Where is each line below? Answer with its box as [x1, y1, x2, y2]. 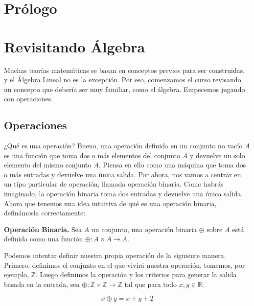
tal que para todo [124, 279, 177, 289]
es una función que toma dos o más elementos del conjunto [4, 150, 180, 160]
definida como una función [4, 234, 83, 244]
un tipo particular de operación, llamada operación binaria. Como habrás [4, 179, 224, 189]
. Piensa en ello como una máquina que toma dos [98, 160, 246, 170]
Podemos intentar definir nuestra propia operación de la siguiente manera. [4, 250, 226, 260]
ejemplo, [4, 269, 29, 280]
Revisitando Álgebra [4, 36, 145, 56]
